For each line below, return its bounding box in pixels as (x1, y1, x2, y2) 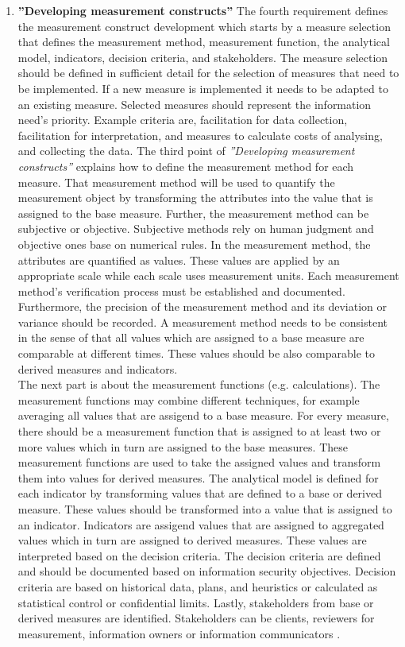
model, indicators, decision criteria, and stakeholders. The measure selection (17, 48, 388, 65)
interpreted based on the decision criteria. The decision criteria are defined (17, 547, 381, 564)
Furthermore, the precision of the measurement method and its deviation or (17, 298, 388, 315)
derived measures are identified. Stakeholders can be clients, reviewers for (17, 610, 375, 626)
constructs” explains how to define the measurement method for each (17, 157, 354, 174)
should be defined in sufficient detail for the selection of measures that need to (17, 64, 399, 81)
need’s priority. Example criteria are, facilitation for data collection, (17, 111, 348, 128)
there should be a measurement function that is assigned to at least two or (17, 423, 381, 440)
